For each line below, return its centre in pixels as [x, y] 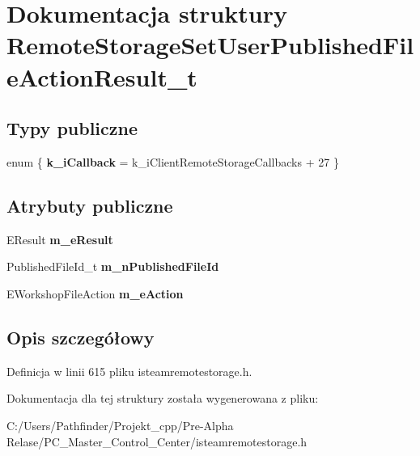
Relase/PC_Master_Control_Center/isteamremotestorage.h [157, 441]
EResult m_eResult [60, 239]
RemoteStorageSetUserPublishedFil [210, 45]
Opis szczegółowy [81, 337]
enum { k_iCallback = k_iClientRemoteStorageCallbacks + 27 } [173, 161]
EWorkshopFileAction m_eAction [95, 293]
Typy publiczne [72, 128]
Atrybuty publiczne [90, 205]
